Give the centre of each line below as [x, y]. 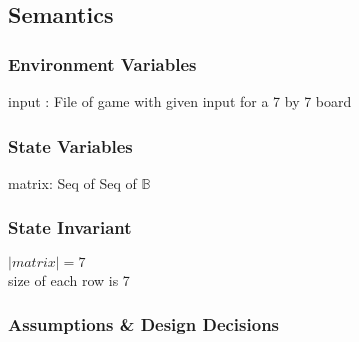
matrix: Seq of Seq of [72, 182]
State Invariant [70, 227]
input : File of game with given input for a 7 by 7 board [180, 101]
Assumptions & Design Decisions [144, 324]
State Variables [70, 145]
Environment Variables [102, 63]
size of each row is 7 [69, 279]
